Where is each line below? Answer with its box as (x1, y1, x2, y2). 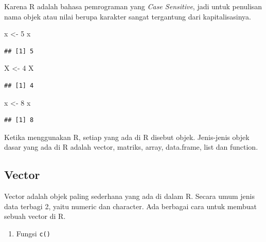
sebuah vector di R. (4, 211, 66, 221)
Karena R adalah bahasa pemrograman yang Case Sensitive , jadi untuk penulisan (4, 1, 262, 11)
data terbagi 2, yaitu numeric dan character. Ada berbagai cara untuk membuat (4, 200, 257, 211)
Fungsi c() (16, 228, 50, 238)
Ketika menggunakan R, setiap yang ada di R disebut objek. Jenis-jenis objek (4, 131, 250, 142)
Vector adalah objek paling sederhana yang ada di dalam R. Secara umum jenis (4, 191, 255, 201)
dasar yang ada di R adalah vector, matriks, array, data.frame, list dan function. (4, 142, 258, 152)
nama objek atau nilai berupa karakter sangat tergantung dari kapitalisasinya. (4, 11, 252, 22)
